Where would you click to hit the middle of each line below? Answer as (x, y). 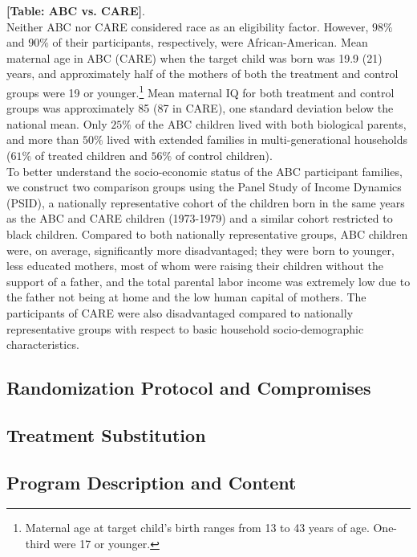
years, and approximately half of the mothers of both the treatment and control (202, 74)
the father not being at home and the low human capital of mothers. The (186, 297)
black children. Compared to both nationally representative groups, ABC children (207, 233)
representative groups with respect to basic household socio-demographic (185, 328)
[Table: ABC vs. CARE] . (76, 10)
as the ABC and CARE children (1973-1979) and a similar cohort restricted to (200, 218)
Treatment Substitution (106, 434)
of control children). (224, 155)
